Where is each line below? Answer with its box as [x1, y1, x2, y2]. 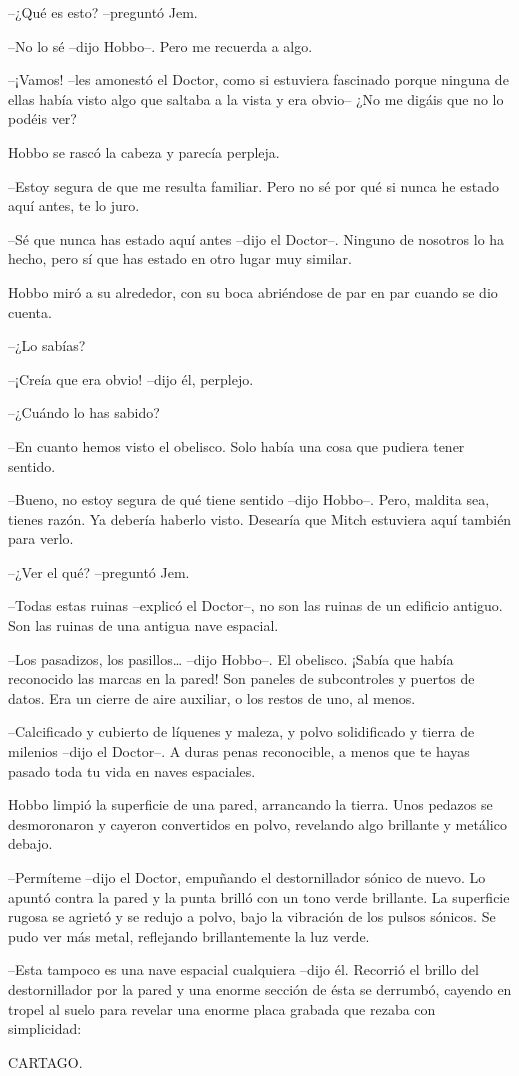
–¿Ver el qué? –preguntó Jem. [8, 561, 190, 582]
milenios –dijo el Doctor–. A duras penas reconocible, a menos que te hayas [8, 741, 470, 762]
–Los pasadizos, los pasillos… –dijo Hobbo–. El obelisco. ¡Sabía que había [8, 648, 454, 669]
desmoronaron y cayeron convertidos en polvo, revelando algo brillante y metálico [8, 813, 507, 834]
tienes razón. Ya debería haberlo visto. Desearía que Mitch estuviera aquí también [8, 508, 512, 529]
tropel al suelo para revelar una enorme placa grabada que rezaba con [8, 998, 436, 1019]
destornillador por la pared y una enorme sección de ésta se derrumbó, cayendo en [8, 978, 512, 999]
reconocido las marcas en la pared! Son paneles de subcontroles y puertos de [8, 668, 475, 689]
